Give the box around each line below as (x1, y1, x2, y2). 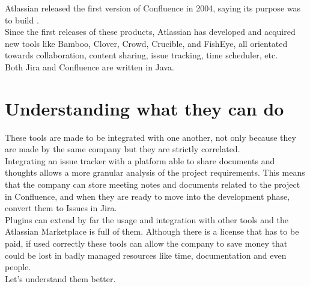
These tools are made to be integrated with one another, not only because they (5, 131, 296, 143)
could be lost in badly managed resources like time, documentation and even (5, 248, 287, 261)
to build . (5, 13, 39, 26)
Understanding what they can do (5, 96, 284, 120)
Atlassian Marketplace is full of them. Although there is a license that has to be (5, 225, 299, 238)
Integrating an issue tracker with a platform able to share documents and (5, 154, 275, 167)
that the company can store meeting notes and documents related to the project (5, 178, 300, 191)
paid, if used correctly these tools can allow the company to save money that (5, 237, 288, 250)
